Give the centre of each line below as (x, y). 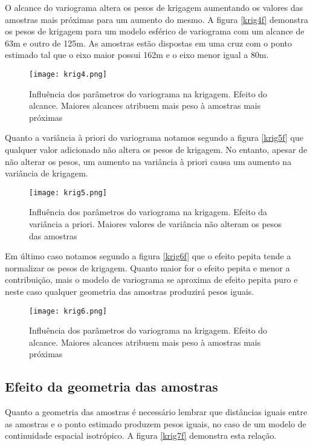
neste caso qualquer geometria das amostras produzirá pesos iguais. (130, 291)
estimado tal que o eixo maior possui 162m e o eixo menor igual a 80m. (137, 55)
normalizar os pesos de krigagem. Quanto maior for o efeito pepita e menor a (147, 267)
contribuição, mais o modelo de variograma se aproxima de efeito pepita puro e (151, 280)
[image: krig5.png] (68, 192)
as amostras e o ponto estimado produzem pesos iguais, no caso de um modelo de (156, 423)
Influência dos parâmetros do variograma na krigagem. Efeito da (148, 212)
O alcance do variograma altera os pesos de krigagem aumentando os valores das (154, 7)
